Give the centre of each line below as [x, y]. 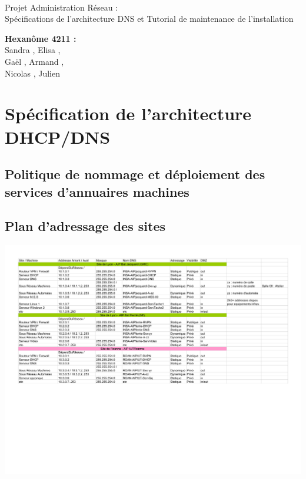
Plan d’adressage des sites [85, 226]
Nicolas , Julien [32, 73]
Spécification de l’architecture [128, 113]
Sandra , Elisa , [33, 50]
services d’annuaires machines [97, 191]
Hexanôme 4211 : [41, 38]
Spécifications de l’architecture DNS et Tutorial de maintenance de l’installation [149, 19]
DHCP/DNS [58, 136]
